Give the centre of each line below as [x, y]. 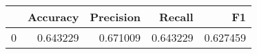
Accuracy [53, 17]
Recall [176, 17]
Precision [115, 17]
